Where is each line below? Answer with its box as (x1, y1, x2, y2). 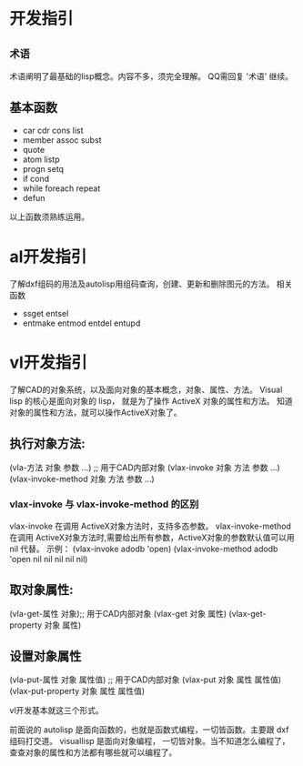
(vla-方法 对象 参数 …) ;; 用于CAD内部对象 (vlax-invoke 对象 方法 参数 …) (9, 461, 280, 473)
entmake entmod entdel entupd (22, 317, 141, 328)
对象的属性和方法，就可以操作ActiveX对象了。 (9, 407, 182, 418)
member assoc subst (22, 134, 102, 146)
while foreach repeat (22, 183, 101, 194)
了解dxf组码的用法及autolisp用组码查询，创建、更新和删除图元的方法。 (9, 278, 275, 289)
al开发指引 (9, 247, 87, 267)
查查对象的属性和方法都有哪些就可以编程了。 (9, 747, 177, 758)
